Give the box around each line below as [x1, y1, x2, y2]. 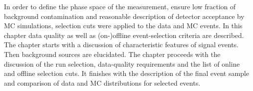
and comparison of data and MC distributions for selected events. [4, 77, 201, 88]
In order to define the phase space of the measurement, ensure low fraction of [4, 1, 236, 11]
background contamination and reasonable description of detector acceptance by [4, 11, 245, 21]
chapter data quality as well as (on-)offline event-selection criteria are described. [4, 30, 244, 40]
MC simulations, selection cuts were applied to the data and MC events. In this [4, 20, 243, 31]
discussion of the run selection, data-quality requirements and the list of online [4, 58, 240, 69]
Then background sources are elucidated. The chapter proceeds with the [4, 49, 221, 59]
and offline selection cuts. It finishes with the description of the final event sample [4, 68, 249, 78]
